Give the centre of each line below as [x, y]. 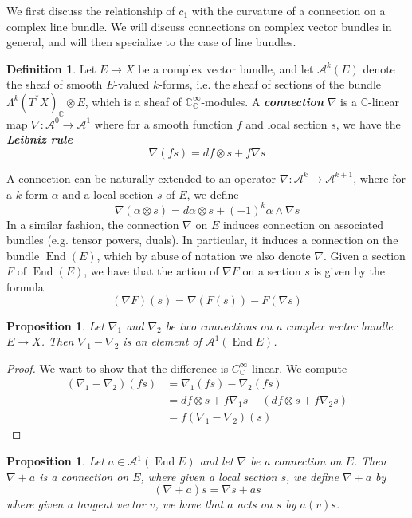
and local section [286, 123]
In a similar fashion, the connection [93, 224]
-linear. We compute [298, 368]
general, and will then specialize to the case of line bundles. [151, 42]
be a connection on [296, 461]
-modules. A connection [262, 101]
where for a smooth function [164, 123]
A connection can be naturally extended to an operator [141, 178]
